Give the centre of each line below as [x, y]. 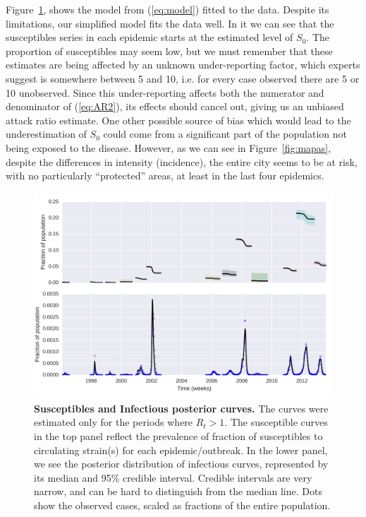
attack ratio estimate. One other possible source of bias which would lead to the [178, 120]
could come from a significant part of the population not [225, 134]
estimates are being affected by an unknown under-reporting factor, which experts [183, 65]
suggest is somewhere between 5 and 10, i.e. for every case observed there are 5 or [183, 78]
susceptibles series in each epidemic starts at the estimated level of [150, 37]
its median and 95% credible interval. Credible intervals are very [173, 477]
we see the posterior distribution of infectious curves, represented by [181, 464]
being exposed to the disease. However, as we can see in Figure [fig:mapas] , [169, 147]
